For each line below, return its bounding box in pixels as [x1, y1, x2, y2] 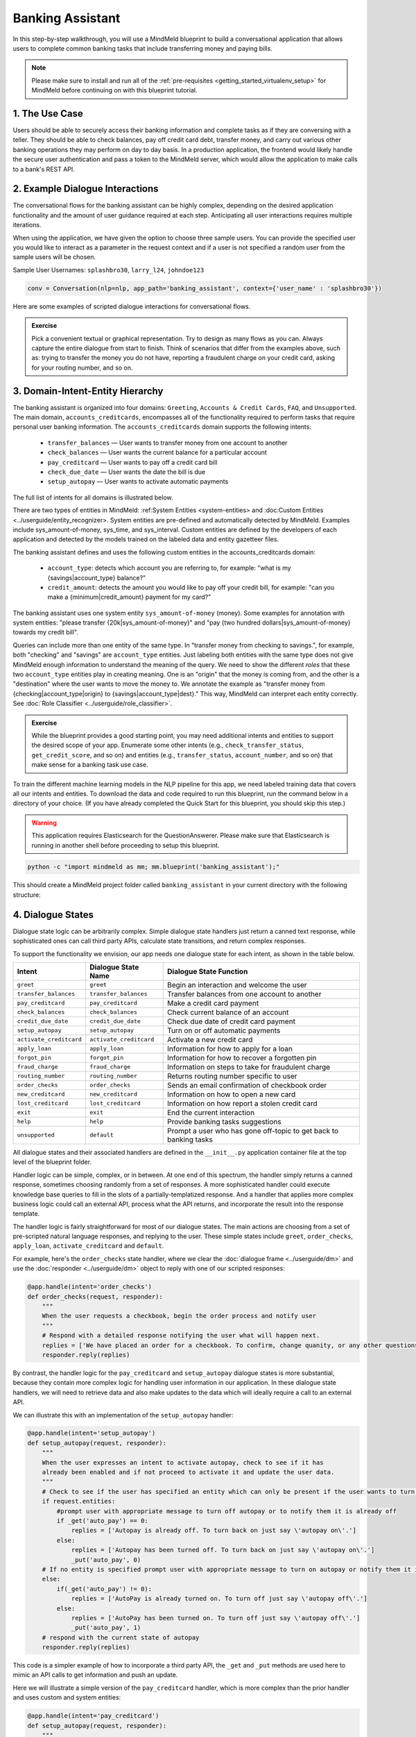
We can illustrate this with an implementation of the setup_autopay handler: [12, 1410, 234, 1419]
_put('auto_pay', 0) [71, 1556, 141, 1563]
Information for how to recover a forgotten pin [167, 1053, 317, 1062]
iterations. [12, 221, 42, 229]
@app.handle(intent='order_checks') [27, 1283, 153, 1291]
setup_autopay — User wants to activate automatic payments [47, 477, 229, 486]
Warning [31, 818, 57, 827]
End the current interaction [167, 1108, 255, 1117]
